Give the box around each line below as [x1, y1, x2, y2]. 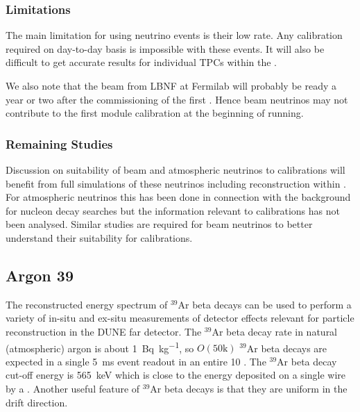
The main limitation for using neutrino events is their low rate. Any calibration [6, 28, 343, 42]
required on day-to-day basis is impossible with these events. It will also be [6, 41, 325, 56]
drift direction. [6, 395, 68, 409]
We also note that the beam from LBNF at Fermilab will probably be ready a [6, 79, 337, 92]
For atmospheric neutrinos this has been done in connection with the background [6, 190, 351, 204]
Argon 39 [6, 264, 74, 286]
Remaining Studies [6, 135, 113, 152]
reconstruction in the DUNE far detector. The [6, 324, 202, 338]
